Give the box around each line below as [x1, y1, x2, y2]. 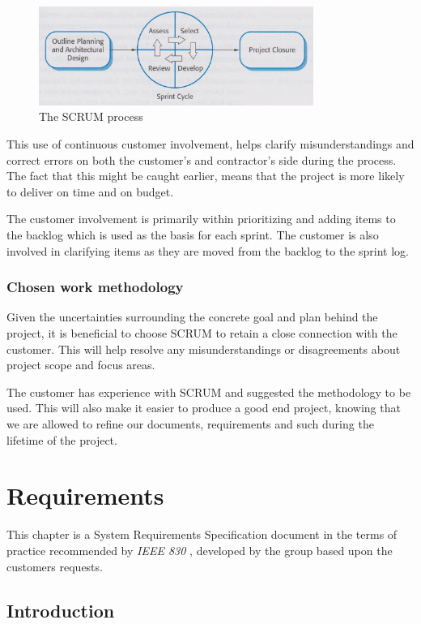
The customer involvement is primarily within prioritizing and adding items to [6, 210, 396, 227]
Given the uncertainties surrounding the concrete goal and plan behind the [6, 308, 378, 325]
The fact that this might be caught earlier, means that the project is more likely [6, 167, 405, 184]
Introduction [6, 597, 115, 622]
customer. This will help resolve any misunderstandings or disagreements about [6, 340, 401, 357]
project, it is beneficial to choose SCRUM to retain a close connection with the [6, 325, 398, 342]
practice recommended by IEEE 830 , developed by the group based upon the [6, 541, 393, 558]
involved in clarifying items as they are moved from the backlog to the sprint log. [6, 242, 409, 259]
